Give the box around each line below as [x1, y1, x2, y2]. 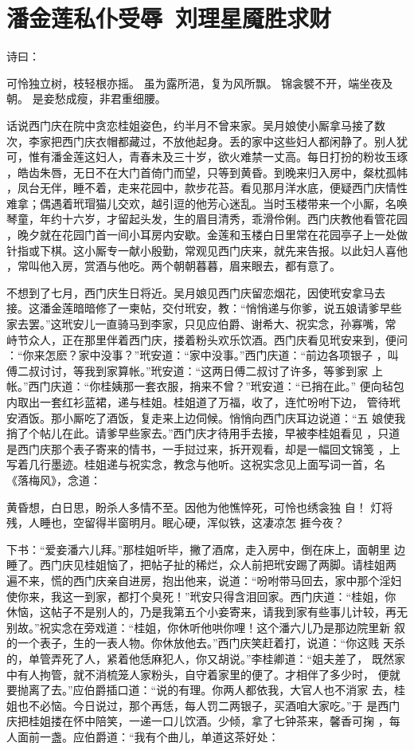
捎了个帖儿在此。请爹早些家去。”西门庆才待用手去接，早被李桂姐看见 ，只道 [6, 425, 400, 442]
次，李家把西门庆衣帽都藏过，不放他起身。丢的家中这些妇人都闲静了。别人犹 [6, 132, 408, 149]
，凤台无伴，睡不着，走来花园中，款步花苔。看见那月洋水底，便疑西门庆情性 [6, 179, 408, 196]
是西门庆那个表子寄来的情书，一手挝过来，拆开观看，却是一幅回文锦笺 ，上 [6, 440, 400, 457]
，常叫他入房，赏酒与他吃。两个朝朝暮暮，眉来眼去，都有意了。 [6, 257, 341, 274]
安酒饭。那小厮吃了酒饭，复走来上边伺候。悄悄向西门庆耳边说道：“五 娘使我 [6, 409, 406, 426]
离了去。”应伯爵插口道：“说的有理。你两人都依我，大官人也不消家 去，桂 [28, 681, 405, 698]
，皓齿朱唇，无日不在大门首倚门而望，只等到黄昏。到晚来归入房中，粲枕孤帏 [6, 163, 408, 180]
